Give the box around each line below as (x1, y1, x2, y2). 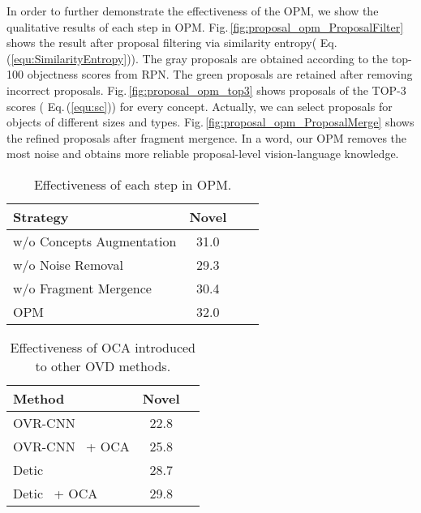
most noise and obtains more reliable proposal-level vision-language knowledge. (6, 145, 399, 162)
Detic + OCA (13, 483, 98, 502)
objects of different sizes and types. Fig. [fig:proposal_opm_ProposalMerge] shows (6, 113, 415, 130)
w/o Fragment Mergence (13, 278, 152, 297)
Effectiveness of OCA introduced (10, 337, 196, 357)
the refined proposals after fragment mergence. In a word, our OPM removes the (6, 129, 407, 146)
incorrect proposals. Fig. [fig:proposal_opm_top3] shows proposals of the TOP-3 (6, 81, 406, 98)
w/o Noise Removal (13, 254, 123, 274)
